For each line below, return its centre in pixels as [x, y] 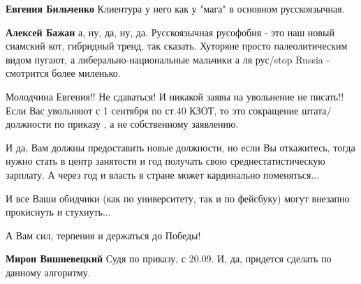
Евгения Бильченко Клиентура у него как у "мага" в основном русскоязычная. [175, 8]
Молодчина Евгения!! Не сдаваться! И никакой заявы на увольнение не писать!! [175, 96]
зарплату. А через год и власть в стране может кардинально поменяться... [163, 174]
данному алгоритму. [48, 272]
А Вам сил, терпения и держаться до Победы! [103, 235]
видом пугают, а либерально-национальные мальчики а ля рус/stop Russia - [168, 59]
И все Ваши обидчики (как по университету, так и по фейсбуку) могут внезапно [178, 198]
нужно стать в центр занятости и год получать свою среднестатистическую [165, 161]
